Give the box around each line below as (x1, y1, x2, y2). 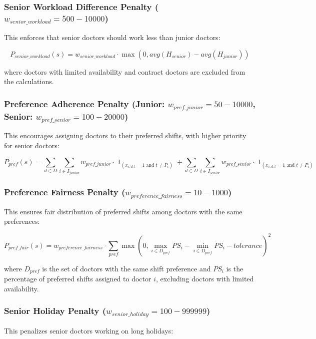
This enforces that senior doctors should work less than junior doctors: (4, 32, 220, 43)
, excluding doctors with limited (156, 273, 254, 284)
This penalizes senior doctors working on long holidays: (4, 325, 173, 335)
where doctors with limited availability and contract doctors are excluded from (4, 66, 245, 77)
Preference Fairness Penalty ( (4, 186, 125, 198)
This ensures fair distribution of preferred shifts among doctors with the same (4, 206, 242, 216)
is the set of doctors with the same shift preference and (42, 263, 211, 273)
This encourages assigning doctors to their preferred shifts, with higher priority (4, 130, 246, 141)
